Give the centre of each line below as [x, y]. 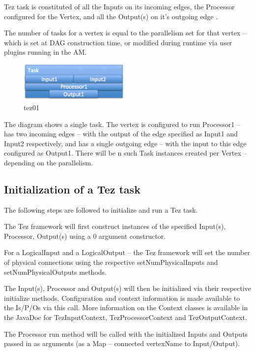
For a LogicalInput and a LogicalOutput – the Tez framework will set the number [127, 252]
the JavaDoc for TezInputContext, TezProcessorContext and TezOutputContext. [126, 317]
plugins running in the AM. [45, 52]
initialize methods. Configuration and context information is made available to [122, 298]
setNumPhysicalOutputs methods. [55, 272]
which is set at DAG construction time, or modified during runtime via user [118, 42]
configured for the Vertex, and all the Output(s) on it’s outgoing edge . [111, 16]
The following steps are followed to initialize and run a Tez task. [101, 209]
